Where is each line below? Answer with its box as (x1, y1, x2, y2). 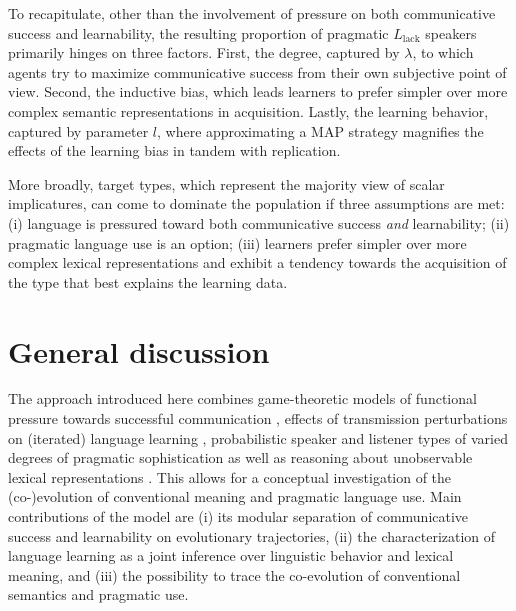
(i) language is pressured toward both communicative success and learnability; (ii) (8, 212, 510, 233)
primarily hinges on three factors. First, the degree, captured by (8, 42, 400, 63)
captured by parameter (8, 120, 149, 141)
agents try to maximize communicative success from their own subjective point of (8, 61, 507, 82)
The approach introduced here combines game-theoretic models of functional (8, 388, 477, 409)
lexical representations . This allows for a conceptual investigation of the (8, 466, 452, 487)
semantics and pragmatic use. (8, 584, 189, 605)
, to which (412, 42, 474, 63)
